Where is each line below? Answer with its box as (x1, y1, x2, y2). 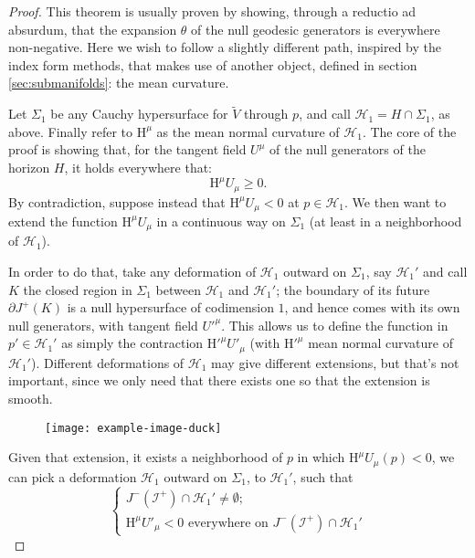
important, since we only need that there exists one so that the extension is (8, 371, 430, 390)
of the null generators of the (269, 140, 426, 159)
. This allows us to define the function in (221, 315, 449, 334)
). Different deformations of (30, 353, 185, 372)
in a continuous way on (156, 211, 286, 230)
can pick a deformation (8, 467, 137, 486)
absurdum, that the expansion (8, 19, 177, 38)
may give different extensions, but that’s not (211, 353, 459, 372)
